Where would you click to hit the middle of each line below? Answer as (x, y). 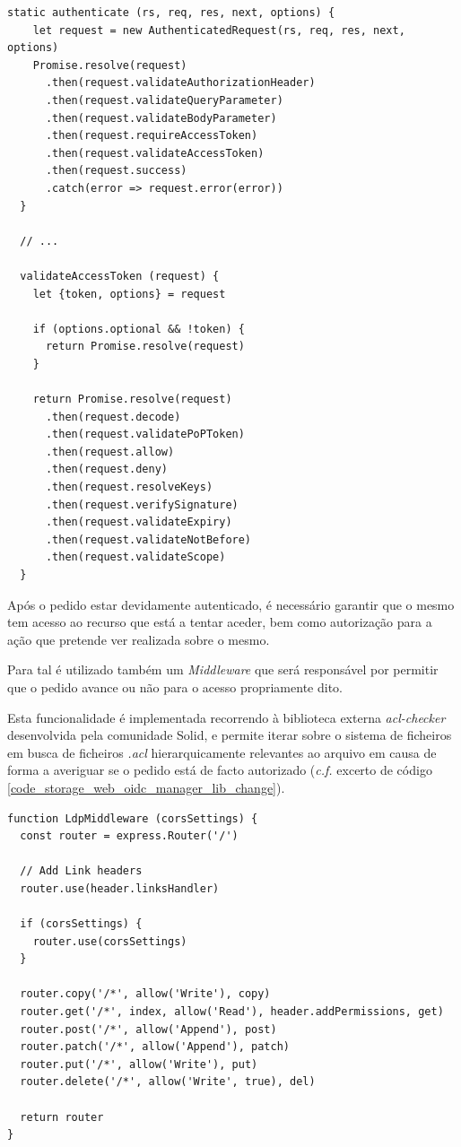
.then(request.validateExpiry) (139, 522)
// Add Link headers (81, 871)
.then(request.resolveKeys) (129, 487)
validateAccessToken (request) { (120, 276)
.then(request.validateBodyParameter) (161, 118)
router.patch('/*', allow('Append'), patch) (155, 1047)
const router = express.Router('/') (129, 836)
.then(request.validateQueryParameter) (164, 100)
